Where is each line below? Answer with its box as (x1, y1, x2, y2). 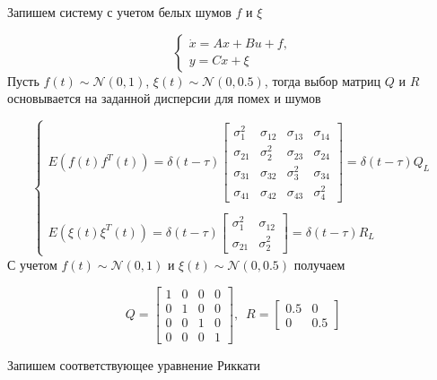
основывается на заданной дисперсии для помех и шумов (7, 89, 321, 108)
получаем (293, 255, 345, 273)
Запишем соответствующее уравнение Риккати (7, 355, 261, 374)
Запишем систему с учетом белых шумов (7, 3, 232, 21)
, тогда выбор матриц (264, 71, 381, 90)
